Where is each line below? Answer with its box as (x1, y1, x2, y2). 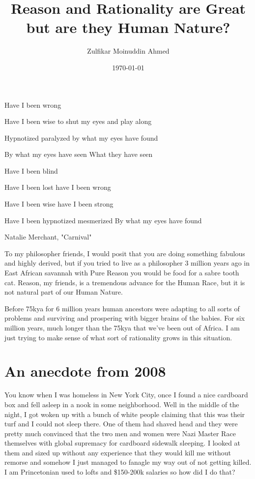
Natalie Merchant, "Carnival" (4, 232, 92, 242)
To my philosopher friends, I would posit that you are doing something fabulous (4, 248, 245, 258)
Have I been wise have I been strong (4, 199, 113, 209)
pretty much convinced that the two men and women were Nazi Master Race (4, 428, 236, 438)
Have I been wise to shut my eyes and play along (4, 116, 152, 126)
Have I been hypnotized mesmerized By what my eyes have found (4, 215, 202, 225)
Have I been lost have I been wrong (4, 182, 111, 192)
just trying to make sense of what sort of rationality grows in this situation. (4, 332, 232, 342)
